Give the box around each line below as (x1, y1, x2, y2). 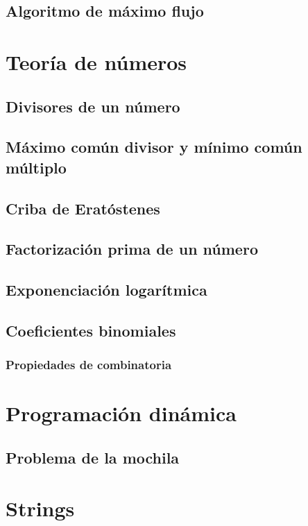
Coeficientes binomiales (6, 319, 176, 341)
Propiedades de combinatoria (6, 356, 172, 373)
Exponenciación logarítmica (6, 279, 207, 300)
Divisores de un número (6, 95, 180, 117)
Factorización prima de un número (6, 238, 258, 260)
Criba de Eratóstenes (6, 197, 160, 219)
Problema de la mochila (6, 446, 180, 468)
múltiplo (6, 156, 67, 178)
